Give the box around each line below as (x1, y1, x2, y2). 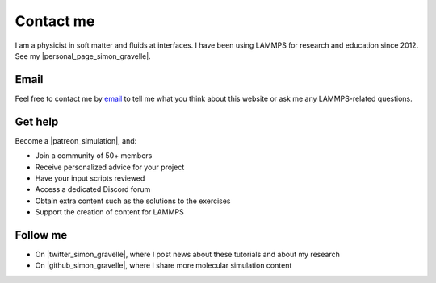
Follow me (15, 228, 68, 242)
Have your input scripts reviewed (35, 173, 145, 183)
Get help (15, 114, 59, 128)
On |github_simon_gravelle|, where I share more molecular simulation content (35, 260, 292, 270)
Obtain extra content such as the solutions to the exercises (35, 196, 231, 206)
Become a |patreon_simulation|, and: (15, 135, 137, 145)
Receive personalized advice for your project (35, 162, 185, 172)
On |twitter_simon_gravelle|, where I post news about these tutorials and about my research (35, 250, 341, 259)
